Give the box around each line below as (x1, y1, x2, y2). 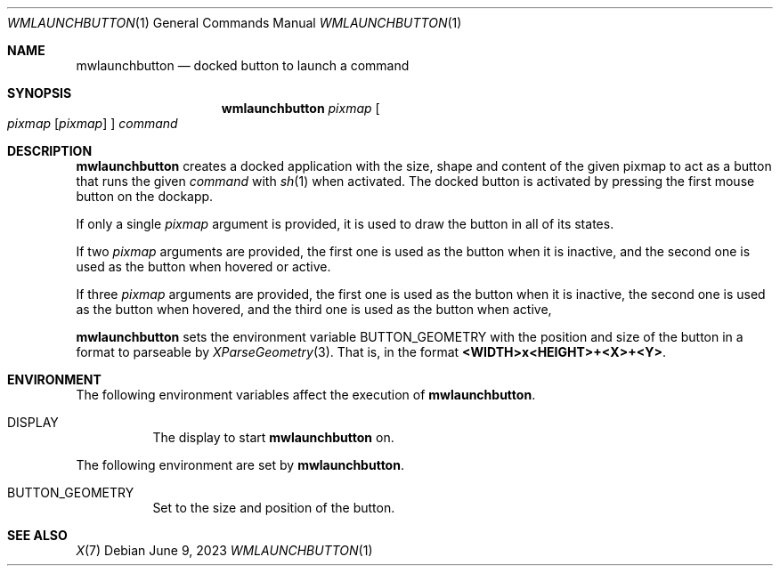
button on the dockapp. (76, 189, 214, 204)
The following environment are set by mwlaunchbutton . (76, 457, 404, 472)
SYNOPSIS (7, 85, 72, 101)
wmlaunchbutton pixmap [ (221, 101, 380, 116)
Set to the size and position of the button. (152, 500, 395, 515)
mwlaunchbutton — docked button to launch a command (76, 58, 410, 73)
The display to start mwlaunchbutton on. (152, 430, 394, 445)
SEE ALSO (7, 528, 68, 543)
